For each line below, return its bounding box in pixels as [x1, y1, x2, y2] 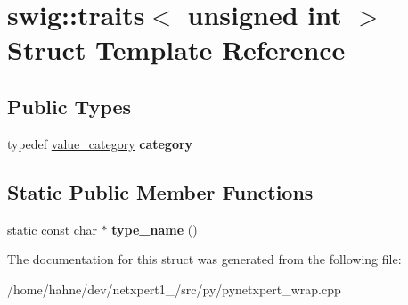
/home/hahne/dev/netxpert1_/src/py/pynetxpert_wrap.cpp [7, 279, 341, 298]
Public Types [7, 92, 132, 120]
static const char [7, 219, 97, 238]
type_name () [111, 219, 198, 238]
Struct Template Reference [7, 31, 346, 68]
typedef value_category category [7, 134, 193, 152]
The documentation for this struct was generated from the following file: [7, 250, 402, 268]
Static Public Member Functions [7, 177, 314, 205]
